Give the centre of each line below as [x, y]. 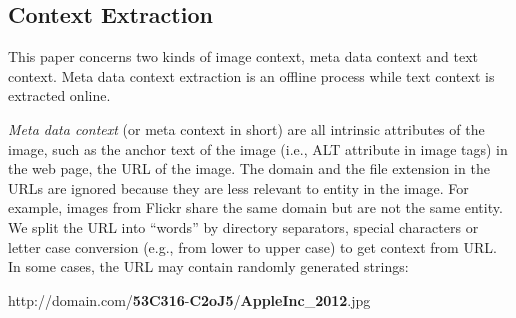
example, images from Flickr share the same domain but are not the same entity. [255, 207]
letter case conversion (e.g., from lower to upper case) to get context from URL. [252, 246]
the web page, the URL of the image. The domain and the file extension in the [249, 168]
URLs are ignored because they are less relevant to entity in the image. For [238, 187]
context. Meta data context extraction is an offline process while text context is [251, 75]
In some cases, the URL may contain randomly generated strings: [208, 266]
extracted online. [59, 95]
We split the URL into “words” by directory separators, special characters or [243, 226]
